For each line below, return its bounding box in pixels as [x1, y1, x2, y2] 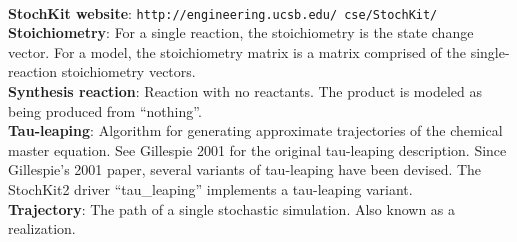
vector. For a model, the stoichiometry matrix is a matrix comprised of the [8, 41, 466, 62]
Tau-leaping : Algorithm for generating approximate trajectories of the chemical [8, 120, 503, 141]
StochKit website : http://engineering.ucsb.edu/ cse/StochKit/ [8, 2, 438, 23]
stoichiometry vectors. [61, 61, 196, 82]
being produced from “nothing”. [8, 100, 202, 121]
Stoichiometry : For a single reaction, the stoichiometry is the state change [8, 22, 474, 43]
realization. [8, 218, 76, 239]
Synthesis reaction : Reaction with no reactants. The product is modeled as [8, 81, 482, 102]
